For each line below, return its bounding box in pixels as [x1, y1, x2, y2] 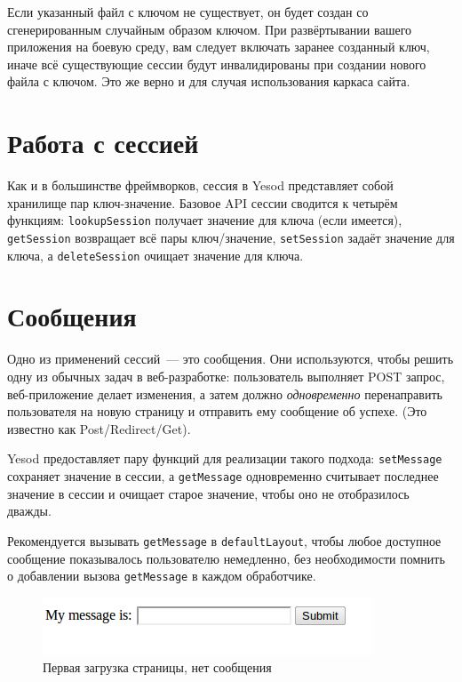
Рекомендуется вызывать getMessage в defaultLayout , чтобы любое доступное [7, 531, 442, 550]
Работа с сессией [7, 124, 199, 161]
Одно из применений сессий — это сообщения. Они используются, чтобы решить [7, 349, 454, 368]
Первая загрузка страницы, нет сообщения [43, 658, 272, 677]
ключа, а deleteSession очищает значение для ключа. [7, 245, 304, 264]
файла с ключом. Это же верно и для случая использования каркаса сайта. [7, 72, 410, 91]
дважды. [7, 501, 52, 520]
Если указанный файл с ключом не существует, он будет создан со [7, 3, 369, 20]
